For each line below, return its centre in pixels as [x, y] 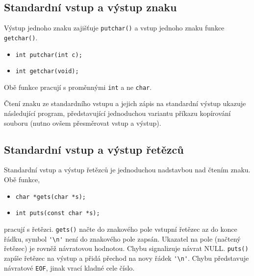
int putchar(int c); [49, 55]
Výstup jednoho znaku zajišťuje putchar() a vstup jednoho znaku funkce [114, 28]
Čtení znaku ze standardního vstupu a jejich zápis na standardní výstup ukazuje [125, 103]
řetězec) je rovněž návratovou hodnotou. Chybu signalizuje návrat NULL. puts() [126, 248]
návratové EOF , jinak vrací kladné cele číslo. [69, 267]
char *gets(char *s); [51, 197]
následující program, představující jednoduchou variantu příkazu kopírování [117, 113]
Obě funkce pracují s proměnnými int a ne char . [78, 87]
